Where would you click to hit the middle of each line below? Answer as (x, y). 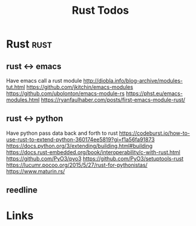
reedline (22, 190)
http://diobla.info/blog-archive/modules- (133, 81)
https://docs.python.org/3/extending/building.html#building (79, 146)
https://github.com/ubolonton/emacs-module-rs (65, 93)
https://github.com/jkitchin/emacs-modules (79, 87)
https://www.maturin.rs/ (36, 171)
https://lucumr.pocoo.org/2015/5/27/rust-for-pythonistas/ (77, 165)
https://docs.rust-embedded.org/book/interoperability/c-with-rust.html (93, 152)
